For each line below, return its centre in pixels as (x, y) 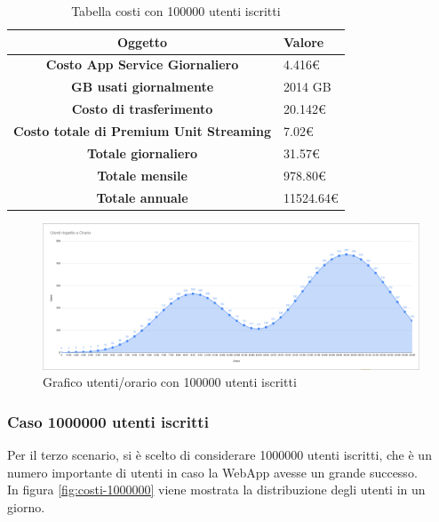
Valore (304, 41)
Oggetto (142, 41)
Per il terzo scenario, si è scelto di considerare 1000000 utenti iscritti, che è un (219, 454)
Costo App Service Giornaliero (142, 64)
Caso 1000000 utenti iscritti (108, 421)
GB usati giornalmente (142, 87)
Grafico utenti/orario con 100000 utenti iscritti (170, 382)
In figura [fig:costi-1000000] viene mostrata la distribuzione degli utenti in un (216, 490)
